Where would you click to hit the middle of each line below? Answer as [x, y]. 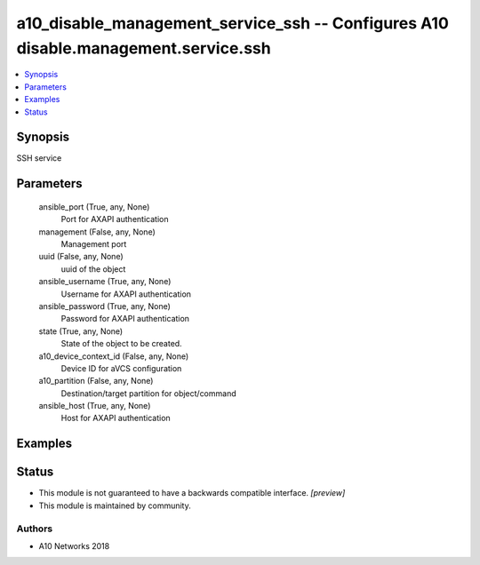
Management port [94, 244]
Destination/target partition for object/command [148, 393]
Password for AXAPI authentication [125, 319]
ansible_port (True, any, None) [94, 207]
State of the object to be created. [121, 344]
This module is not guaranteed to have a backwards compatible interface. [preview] [192, 493]
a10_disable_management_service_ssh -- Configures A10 [232, 23]
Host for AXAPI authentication [116, 418]
